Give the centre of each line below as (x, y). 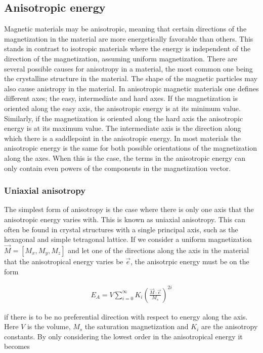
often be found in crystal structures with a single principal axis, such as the (121, 229)
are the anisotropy (229, 326)
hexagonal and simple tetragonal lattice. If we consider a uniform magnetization (128, 239)
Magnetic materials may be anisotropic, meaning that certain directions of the (125, 29)
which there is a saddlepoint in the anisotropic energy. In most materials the (122, 138)
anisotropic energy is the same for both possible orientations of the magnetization (130, 148)
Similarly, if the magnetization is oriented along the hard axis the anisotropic (124, 118)
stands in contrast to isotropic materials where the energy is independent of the (127, 48)
